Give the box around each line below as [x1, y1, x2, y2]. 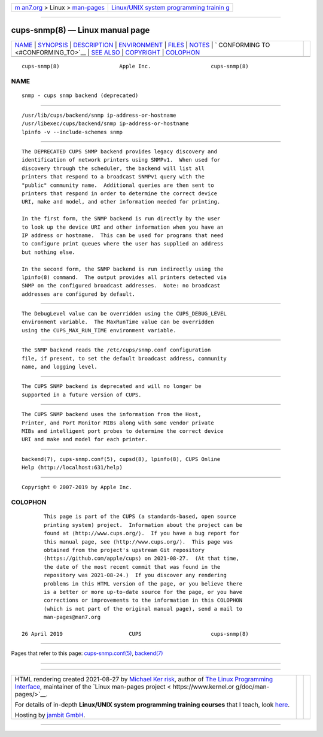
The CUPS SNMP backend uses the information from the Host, [22, 411, 202, 418]
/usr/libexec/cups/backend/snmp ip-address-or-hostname [22, 120, 189, 127]
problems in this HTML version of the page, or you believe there [44, 580, 243, 587]
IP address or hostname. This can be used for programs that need [22, 232, 224, 239]
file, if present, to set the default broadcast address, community [22, 355, 227, 362]
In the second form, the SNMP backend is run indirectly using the [22, 265, 224, 272]
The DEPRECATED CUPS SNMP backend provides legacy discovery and [22, 148, 218, 155]
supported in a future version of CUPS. [22, 391, 142, 398]
